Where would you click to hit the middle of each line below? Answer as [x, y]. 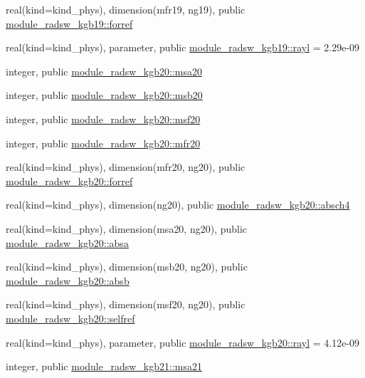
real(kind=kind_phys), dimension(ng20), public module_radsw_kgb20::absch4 [178, 205]
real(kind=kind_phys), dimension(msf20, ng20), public [126, 304]
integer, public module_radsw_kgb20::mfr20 [103, 143]
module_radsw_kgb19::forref [69, 23]
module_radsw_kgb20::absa [67, 242]
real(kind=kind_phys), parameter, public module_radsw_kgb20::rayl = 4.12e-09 [183, 342]
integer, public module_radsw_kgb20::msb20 [104, 95]
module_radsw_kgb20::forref [69, 180]
